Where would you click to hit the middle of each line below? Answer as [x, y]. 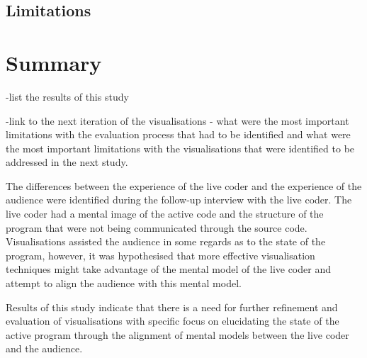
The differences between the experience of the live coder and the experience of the [184, 185]
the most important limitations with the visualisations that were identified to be [180, 148]
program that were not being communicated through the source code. [157, 227]
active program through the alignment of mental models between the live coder [177, 334]
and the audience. [44, 348]
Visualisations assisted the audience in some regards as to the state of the [166, 241]
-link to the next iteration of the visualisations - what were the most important [177, 120]
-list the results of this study [67, 96]
